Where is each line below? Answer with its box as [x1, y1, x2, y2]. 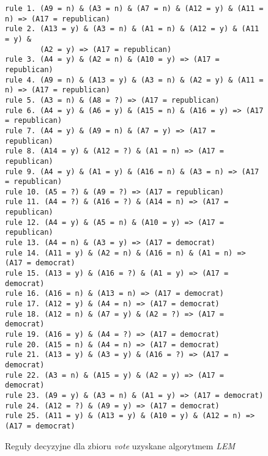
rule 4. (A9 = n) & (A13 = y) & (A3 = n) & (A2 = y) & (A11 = [5, 75, 264, 84]
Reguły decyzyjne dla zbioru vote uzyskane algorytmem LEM [5, 439, 235, 452]
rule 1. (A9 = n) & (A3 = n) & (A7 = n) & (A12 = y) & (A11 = [5, 4, 264, 13]
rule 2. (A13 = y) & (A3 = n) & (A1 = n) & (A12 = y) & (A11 [5, 24, 259, 34]
